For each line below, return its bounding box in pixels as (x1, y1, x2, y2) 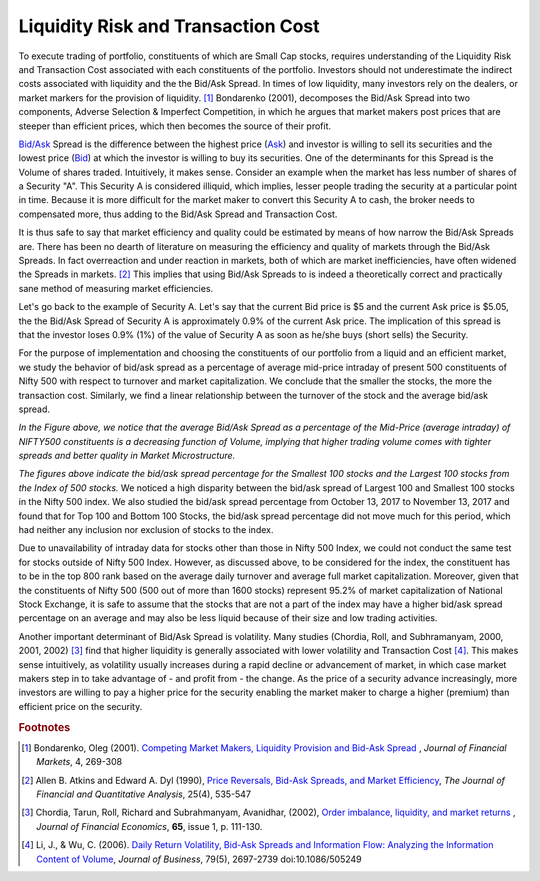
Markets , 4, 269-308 (36, 756, 123, 768)
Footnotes (18, 720, 71, 734)
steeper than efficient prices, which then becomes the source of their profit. (18, 120, 332, 132)
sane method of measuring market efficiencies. (18, 282, 214, 294)
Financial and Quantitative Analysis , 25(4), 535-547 (36, 788, 252, 800)
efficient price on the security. (18, 700, 143, 712)
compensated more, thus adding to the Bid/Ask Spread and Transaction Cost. (18, 208, 338, 220)
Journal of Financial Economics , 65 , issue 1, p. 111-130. (36, 820, 263, 832)
